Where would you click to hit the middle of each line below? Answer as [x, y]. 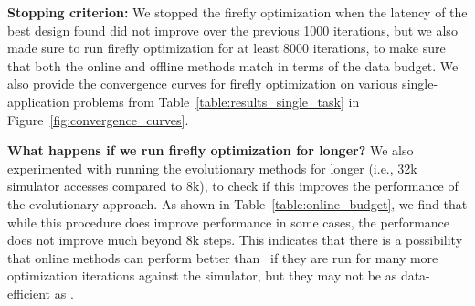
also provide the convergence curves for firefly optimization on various [203, 84]
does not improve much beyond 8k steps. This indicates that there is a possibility [235, 240]
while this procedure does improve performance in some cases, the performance [229, 222]
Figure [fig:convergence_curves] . [98, 119]
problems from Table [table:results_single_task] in [216, 101]
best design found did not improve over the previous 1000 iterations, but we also [232, 30]
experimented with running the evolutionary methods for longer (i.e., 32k [212, 168]
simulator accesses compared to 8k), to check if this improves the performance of [233, 186]
